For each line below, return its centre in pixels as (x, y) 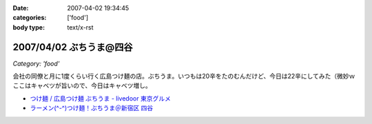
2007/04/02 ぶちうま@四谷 (73, 47)
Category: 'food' (36, 63)
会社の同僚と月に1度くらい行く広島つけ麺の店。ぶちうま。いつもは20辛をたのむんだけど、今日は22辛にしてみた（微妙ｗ (184, 76)
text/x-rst (80, 27)
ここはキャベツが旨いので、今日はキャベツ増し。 (82, 85)
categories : (30, 18)
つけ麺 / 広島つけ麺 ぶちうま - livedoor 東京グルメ (101, 98)
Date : (21, 8)
